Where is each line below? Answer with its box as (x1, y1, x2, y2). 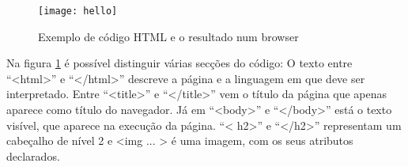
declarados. (6, 147, 60, 164)
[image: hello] (38, 6, 118, 17)
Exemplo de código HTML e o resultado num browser (38, 28, 299, 44)
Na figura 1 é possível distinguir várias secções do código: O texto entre (6, 55, 353, 71)
